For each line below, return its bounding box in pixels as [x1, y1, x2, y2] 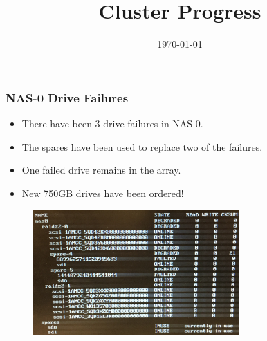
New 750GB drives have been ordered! [21, 185, 184, 200]
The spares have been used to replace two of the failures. [21, 139, 263, 154]
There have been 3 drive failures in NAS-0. [21, 116, 203, 131]
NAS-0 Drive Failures [6, 89, 129, 106]
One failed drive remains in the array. [21, 163, 181, 177]
